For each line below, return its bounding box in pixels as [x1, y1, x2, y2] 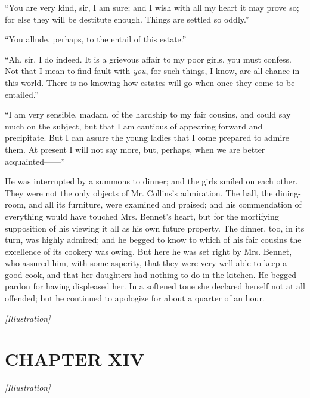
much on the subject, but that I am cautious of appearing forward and [5, 119, 263, 132]
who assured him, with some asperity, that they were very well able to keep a [5, 257, 287, 269]
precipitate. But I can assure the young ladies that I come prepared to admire [5, 131, 289, 144]
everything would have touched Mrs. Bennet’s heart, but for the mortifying [5, 209, 279, 222]
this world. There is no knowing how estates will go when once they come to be [5, 76, 295, 88]
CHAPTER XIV [5, 347, 145, 371]
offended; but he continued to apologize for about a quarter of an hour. [5, 292, 265, 304]
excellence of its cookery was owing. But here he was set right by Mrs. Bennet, [5, 245, 292, 257]
